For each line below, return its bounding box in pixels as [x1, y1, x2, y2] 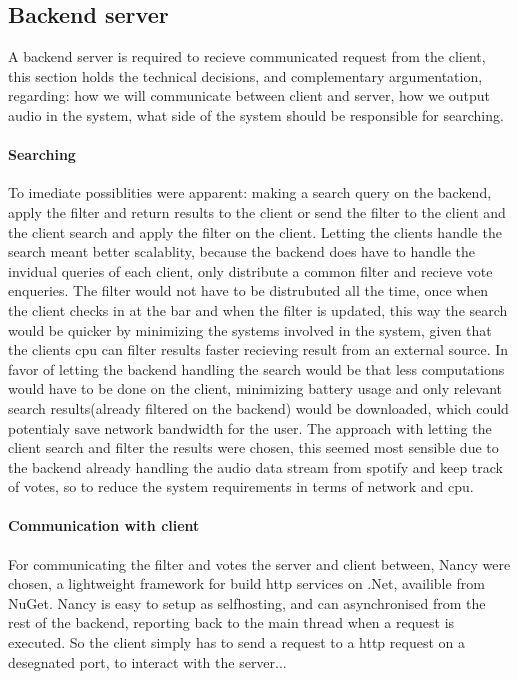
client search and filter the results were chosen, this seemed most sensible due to [8, 437, 499, 458]
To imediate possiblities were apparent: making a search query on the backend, [8, 182, 492, 203]
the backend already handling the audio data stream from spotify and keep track [8, 456, 504, 477]
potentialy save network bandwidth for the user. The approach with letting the [8, 417, 492, 438]
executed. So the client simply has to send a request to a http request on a [8, 632, 465, 653]
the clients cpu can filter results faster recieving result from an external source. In [8, 339, 509, 360]
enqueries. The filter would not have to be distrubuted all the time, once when [8, 280, 489, 301]
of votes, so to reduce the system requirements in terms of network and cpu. [8, 476, 474, 497]
